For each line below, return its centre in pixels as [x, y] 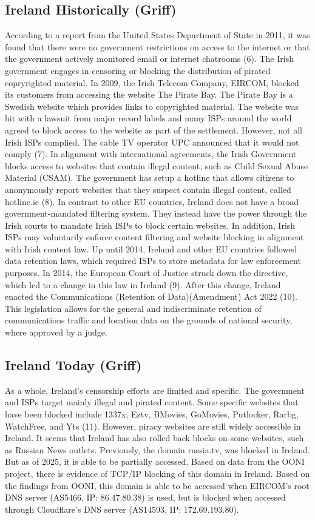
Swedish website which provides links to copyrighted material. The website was [152, 106]
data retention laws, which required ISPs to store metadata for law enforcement [153, 261]
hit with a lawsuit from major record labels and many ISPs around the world [148, 118]
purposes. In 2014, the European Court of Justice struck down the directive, [147, 273]
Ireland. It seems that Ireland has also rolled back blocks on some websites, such [154, 438]
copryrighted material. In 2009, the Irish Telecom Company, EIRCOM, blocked [152, 82]
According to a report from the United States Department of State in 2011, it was [157, 35]
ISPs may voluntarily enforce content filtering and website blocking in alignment [154, 237]
